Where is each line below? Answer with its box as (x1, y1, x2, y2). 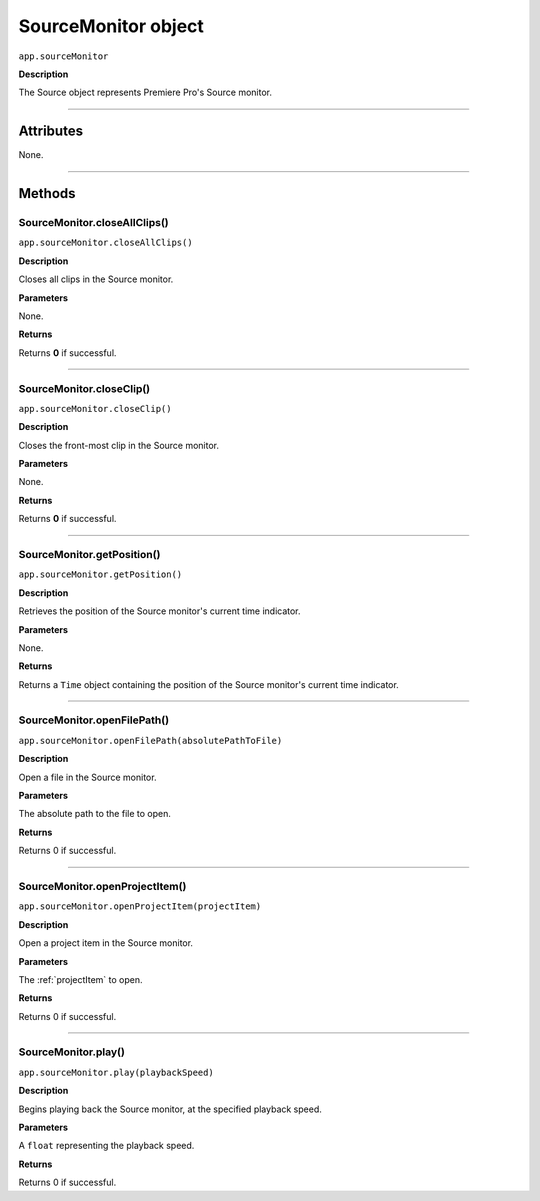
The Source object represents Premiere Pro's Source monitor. (18, 86, 272, 99)
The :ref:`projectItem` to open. (18, 973, 144, 985)
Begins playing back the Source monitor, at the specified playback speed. (18, 1103, 322, 1115)
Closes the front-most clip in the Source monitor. (18, 439, 220, 451)
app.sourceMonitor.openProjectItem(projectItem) (18, 901, 262, 912)
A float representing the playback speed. (18, 1140, 195, 1152)
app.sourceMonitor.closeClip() (18, 403, 172, 414)
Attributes (18, 123, 84, 140)
